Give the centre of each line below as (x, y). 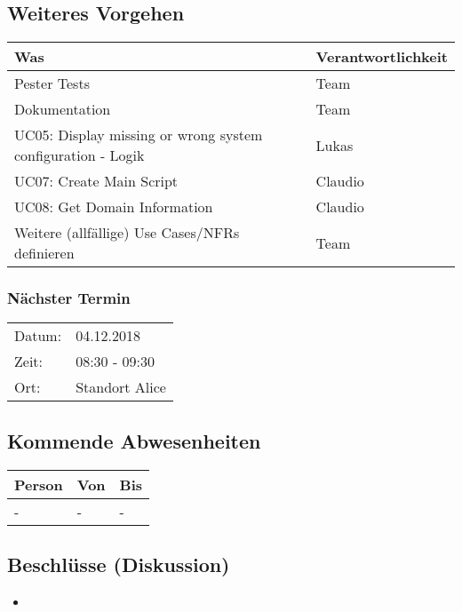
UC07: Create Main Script (96, 181)
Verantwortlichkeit (382, 57)
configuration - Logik (80, 155)
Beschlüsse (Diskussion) (119, 564)
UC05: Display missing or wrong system (139, 135)
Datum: (38, 336)
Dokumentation (63, 109)
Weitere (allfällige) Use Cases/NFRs (127, 233)
